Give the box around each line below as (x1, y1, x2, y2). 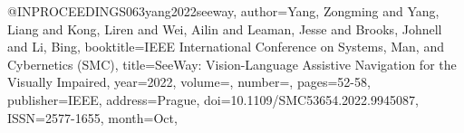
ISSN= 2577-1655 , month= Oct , (7, 108, 178, 127)
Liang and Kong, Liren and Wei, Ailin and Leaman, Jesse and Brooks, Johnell (7, 19, 442, 38)
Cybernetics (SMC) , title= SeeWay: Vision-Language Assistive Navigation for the (7, 54, 457, 73)
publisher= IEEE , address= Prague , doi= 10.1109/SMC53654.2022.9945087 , (7, 90, 419, 109)
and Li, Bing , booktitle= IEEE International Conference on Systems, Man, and (7, 37, 444, 56)
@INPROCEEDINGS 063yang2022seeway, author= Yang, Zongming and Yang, (7, 2, 440, 20)
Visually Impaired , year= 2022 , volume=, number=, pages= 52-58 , (7, 72, 371, 91)
